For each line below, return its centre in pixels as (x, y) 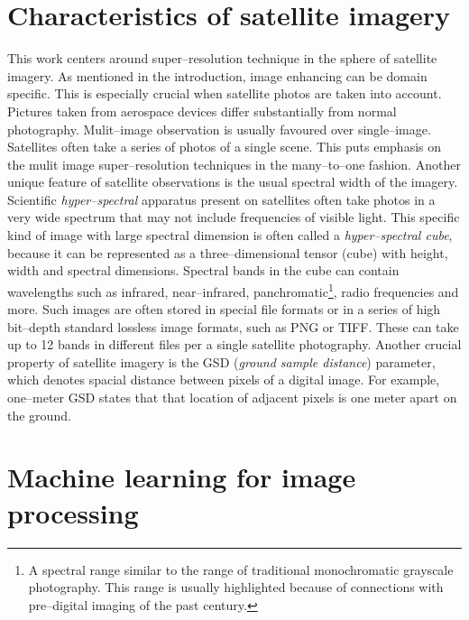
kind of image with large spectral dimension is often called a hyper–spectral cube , (230, 235)
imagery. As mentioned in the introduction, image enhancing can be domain (217, 75)
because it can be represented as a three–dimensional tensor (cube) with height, (228, 252)
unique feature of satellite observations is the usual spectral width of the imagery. (233, 182)
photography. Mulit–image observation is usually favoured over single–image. (219, 129)
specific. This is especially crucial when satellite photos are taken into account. (225, 93)
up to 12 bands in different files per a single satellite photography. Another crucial (234, 344)
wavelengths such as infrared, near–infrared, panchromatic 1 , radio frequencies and (233, 290)
